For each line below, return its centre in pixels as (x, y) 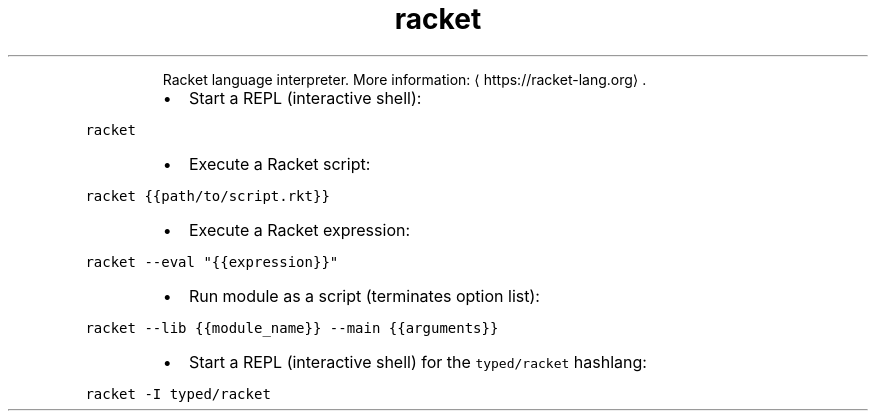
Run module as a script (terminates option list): (364, 295)
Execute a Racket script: (279, 163)
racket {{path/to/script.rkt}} (207, 195)
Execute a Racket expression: (299, 229)
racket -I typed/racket (178, 393)
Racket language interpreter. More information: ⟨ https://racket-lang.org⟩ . (404, 79)
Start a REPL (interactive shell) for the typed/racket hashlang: (417, 361)
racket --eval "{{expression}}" (212, 261)
